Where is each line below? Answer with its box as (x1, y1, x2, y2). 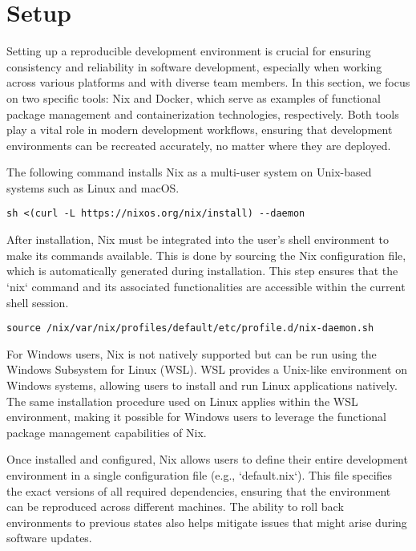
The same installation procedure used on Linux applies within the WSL (6, 392, 358, 409)
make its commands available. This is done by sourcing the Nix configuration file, (6, 246, 406, 263)
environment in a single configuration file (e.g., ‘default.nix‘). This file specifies (6, 466, 393, 483)
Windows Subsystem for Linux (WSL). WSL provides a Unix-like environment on (6, 361, 407, 378)
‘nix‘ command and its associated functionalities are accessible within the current (6, 278, 406, 294)
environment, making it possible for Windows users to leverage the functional (6, 408, 386, 425)
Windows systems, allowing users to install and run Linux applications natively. (6, 376, 398, 393)
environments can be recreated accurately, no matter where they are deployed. (6, 136, 391, 153)
